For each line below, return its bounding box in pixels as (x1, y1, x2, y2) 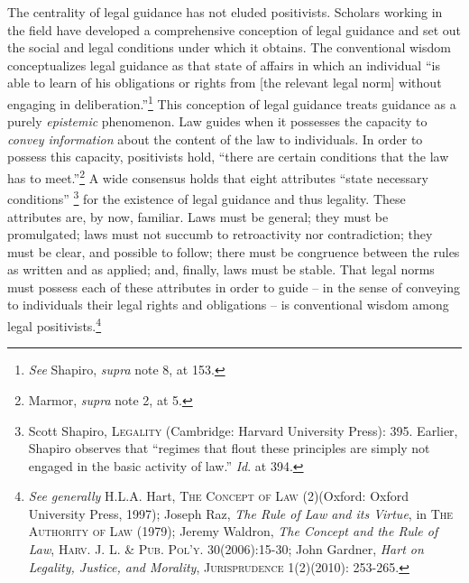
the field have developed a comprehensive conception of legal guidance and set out (7, 20, 462, 39)
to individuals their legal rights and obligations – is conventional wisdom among (7, 295, 449, 314)
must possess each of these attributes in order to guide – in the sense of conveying (7, 277, 461, 296)
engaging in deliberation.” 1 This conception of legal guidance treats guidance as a (7, 91, 456, 113)
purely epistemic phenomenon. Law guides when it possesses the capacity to (7, 112, 428, 131)
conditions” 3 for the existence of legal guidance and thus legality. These (7, 187, 406, 208)
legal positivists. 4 (7, 314, 102, 335)
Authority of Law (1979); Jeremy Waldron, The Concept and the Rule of (28, 522, 438, 541)
